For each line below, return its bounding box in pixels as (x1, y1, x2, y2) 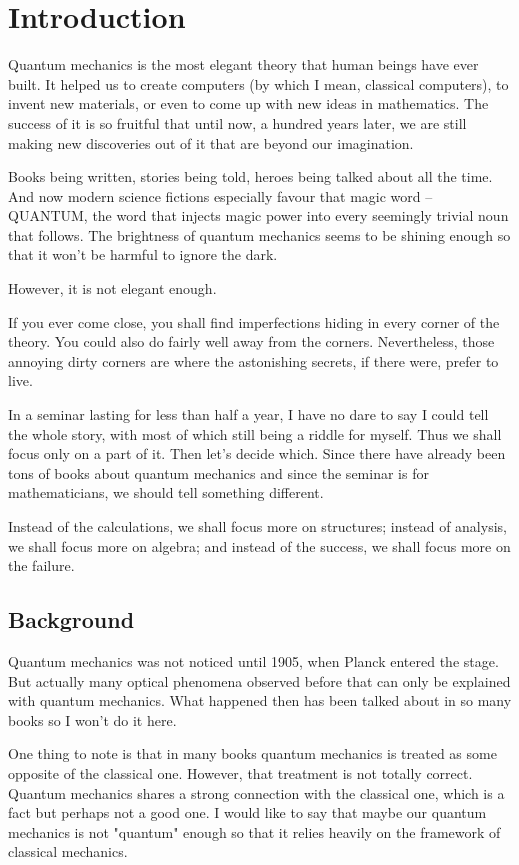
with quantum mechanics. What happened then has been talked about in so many (8, 690, 512, 711)
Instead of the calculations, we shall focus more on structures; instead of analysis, (8, 516, 507, 536)
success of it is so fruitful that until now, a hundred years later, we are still (8, 112, 467, 133)
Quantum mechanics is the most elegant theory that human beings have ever (8, 54, 479, 75)
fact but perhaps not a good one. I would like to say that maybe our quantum (8, 802, 487, 823)
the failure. (8, 555, 75, 576)
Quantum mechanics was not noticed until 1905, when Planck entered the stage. (8, 650, 499, 671)
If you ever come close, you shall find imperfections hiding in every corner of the (8, 311, 500, 332)
